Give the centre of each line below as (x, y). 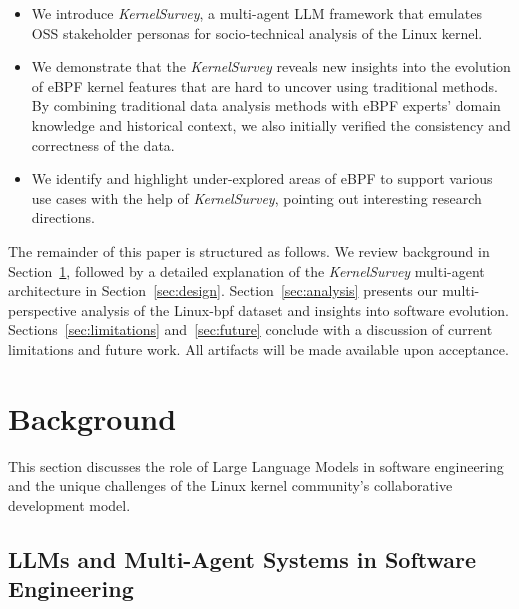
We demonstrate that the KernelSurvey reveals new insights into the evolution (271, 66)
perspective (42, 309)
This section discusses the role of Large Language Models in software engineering (256, 465)
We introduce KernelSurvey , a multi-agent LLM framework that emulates (256, 13)
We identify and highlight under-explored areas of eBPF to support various (262, 178)
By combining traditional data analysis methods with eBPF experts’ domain (266, 105)
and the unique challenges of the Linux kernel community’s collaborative (230, 485)
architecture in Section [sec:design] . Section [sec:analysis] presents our (223, 290)
